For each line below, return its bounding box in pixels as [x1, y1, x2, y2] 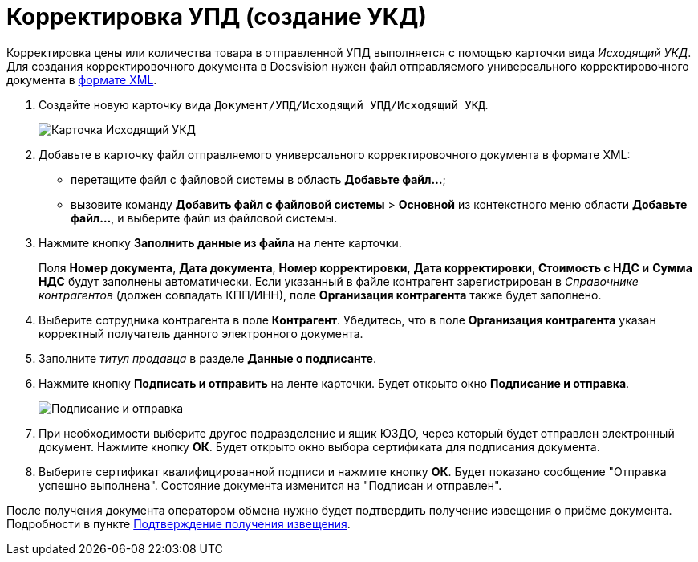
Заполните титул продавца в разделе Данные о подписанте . [39, 351, 376, 365]
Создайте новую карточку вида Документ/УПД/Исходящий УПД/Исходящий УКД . [39, 97, 489, 112]
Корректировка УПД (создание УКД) [6, 3, 427, 31]
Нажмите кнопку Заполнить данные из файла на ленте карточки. [39, 235, 402, 250]
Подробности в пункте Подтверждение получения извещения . [6, 516, 351, 531]
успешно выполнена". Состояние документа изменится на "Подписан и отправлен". [39, 478, 502, 492]
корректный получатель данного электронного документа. [39, 326, 363, 340]
